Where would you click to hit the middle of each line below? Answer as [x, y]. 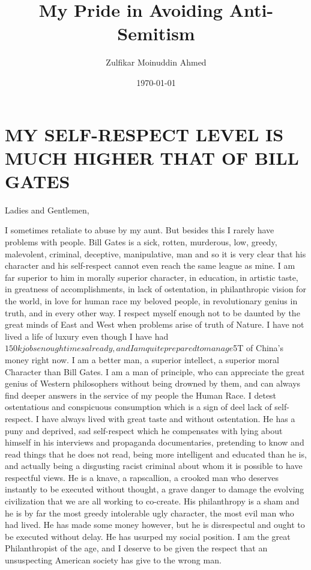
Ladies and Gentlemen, [47, 210]
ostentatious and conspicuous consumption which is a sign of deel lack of [138, 407]
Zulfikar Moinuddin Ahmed [156, 62]
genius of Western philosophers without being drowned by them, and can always [153, 383]
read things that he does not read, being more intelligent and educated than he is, [156, 454]
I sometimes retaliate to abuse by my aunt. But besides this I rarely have [140, 230]
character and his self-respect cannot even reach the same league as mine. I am [150, 265]
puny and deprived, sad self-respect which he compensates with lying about [144, 430]
